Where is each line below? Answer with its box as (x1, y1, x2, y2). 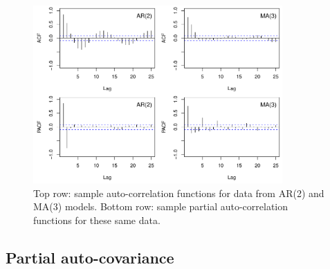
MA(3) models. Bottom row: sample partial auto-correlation (33, 199, 288, 214)
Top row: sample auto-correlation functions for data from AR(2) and (33, 185, 324, 200)
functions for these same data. (33, 213, 161, 228)
